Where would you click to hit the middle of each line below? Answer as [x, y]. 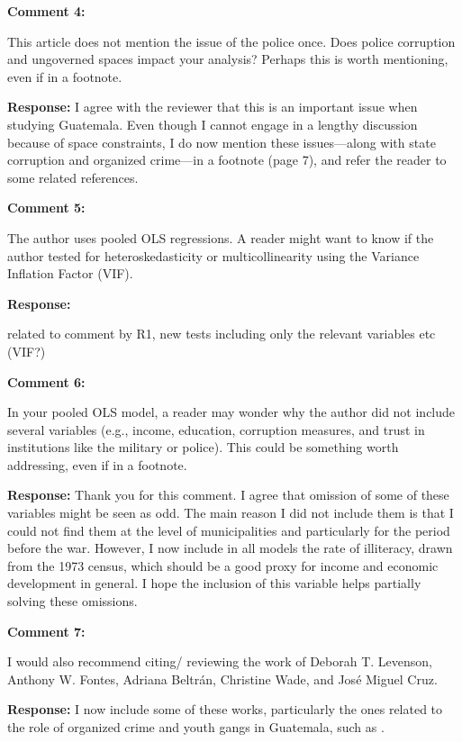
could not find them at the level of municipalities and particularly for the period [229, 530]
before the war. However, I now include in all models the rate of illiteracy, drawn [230, 548]
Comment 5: [46, 208]
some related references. [73, 177]
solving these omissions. [72, 601]
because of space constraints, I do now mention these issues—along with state [222, 142]
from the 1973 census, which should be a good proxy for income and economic [223, 565]
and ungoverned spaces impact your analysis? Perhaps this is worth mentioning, [228, 59]
